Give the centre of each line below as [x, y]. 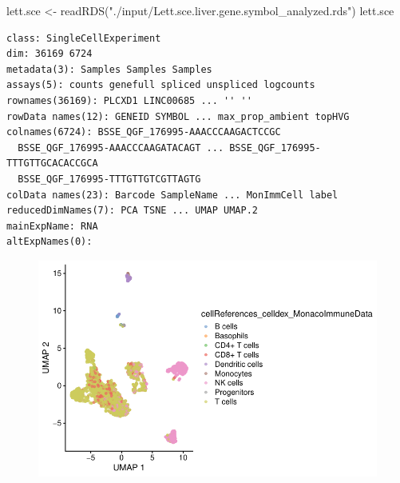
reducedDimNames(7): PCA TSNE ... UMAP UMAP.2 [132, 211]
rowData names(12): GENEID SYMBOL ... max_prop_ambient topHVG [178, 116]
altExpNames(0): [50, 242]
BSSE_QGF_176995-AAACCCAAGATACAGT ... [121, 148]
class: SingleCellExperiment [84, 38]
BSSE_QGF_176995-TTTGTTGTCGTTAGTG [109, 179]
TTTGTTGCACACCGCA [52, 164]
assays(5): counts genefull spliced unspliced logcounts [161, 85]
